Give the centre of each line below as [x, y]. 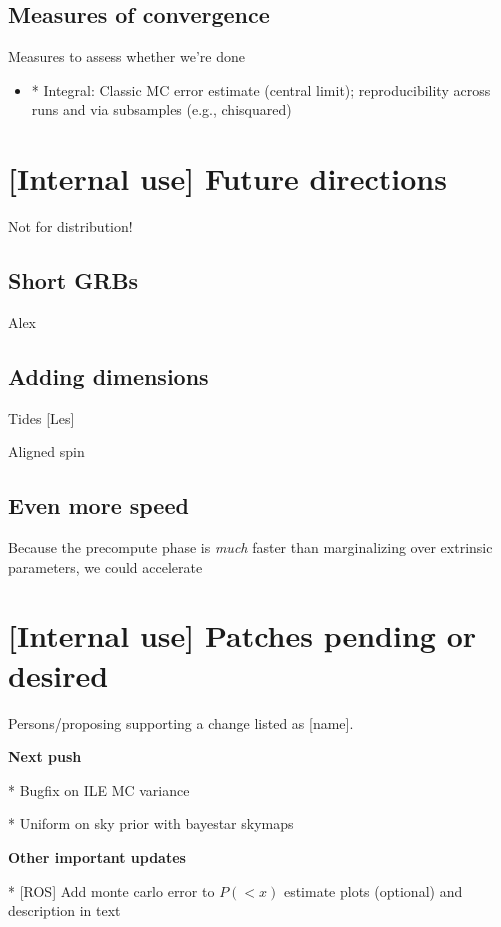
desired [58, 674]
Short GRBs [73, 280]
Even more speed [98, 505]
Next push [45, 756]
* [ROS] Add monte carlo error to [111, 890]
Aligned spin [46, 451]
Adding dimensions [108, 375]
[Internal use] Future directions [227, 178]
